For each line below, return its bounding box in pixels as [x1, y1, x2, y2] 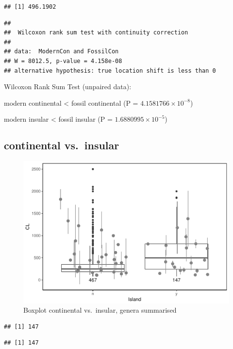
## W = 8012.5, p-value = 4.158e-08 [4, 57, 122, 64]
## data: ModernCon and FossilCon [4, 48, 119, 55]
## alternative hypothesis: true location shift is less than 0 [4, 67, 216, 74]
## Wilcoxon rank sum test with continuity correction [4, 29, 188, 36]
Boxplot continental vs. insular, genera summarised [23, 305, 177, 315]
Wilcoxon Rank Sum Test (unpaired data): [4, 81, 132, 92]
